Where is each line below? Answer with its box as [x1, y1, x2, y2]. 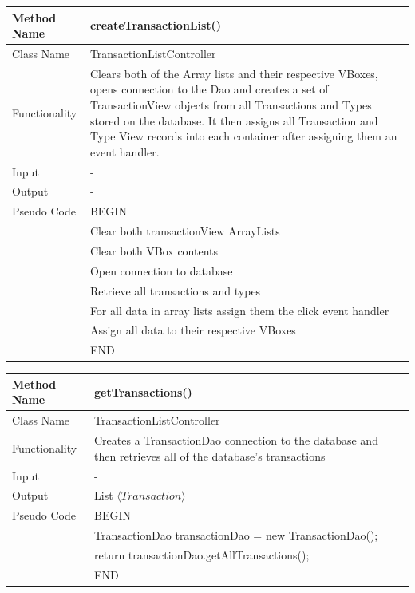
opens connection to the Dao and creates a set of [89, 81, 329, 97]
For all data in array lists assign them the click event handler [89, 302, 389, 318]
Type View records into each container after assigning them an [89, 128, 397, 144]
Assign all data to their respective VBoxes [89, 322, 296, 338]
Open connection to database [89, 262, 233, 279]
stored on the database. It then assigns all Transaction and [89, 112, 378, 128]
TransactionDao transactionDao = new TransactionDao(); [94, 527, 378, 544]
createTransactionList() [89, 17, 222, 34]
